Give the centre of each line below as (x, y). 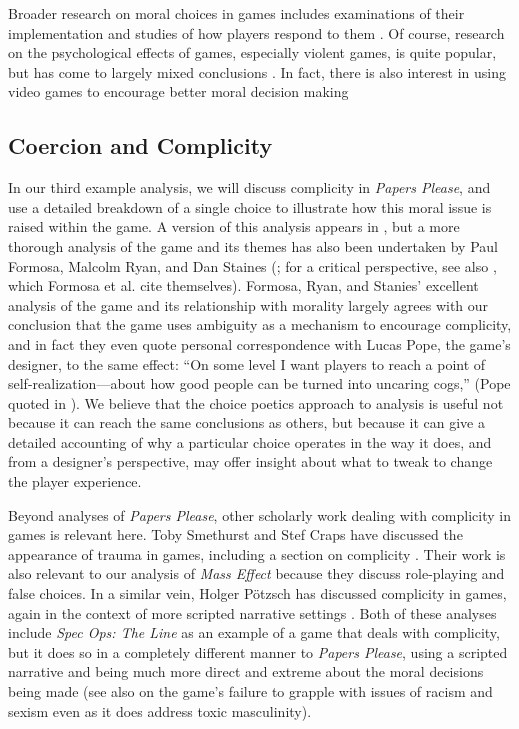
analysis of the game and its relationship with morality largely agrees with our (248, 304)
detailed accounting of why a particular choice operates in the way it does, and (250, 441)
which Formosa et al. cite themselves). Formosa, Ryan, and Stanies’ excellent (243, 285)
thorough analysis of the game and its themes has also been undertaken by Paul (253, 245)
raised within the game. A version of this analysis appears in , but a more (234, 226)
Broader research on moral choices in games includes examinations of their (236, 13)
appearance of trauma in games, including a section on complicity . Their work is (257, 553)
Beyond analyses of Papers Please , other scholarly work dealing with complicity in (259, 514)
